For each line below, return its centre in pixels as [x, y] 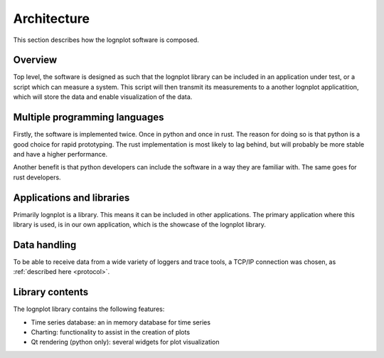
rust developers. [37, 177]
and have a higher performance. [60, 154]
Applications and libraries [71, 198]
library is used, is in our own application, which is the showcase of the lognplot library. [140, 225]
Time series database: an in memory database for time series [121, 322]
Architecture [52, 19]
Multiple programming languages [89, 117]
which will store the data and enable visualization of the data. [103, 97]
